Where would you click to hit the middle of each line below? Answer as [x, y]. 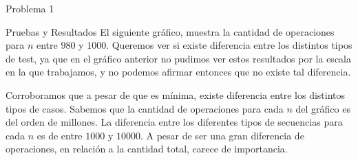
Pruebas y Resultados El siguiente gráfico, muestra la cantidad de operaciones [170, 31]
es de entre [60, 135]
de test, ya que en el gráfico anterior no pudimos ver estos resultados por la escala [178, 58]
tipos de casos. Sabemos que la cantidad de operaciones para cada [145, 108]
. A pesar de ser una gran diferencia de [222, 135]
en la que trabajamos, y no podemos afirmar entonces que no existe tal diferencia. [178, 72]
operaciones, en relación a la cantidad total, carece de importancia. [147, 149]
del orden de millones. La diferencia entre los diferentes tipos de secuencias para [174, 122]
